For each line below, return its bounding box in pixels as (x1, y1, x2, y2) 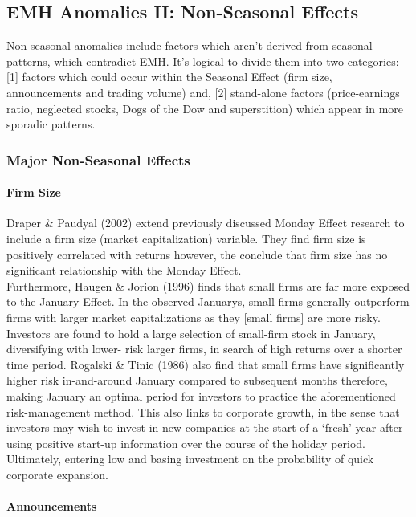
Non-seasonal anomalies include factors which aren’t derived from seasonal (6, 37, 373, 54)
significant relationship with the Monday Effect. (6, 262, 242, 279)
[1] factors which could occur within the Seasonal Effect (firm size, (6, 68, 332, 85)
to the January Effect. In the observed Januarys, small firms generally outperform (6, 293, 410, 310)
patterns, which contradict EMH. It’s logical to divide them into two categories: (6, 52, 399, 69)
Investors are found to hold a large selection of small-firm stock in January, (6, 324, 376, 341)
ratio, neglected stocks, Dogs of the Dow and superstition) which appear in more (6, 100, 404, 116)
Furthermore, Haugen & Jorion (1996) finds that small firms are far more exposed (6, 277, 410, 294)
